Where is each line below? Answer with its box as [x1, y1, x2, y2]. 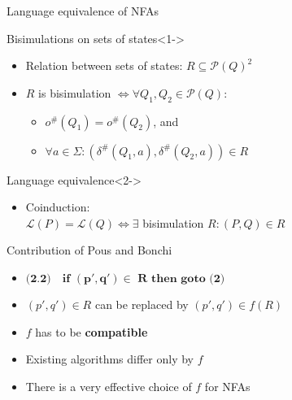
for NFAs [204, 377, 251, 394]
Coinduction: [25, 198, 90, 215]
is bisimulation [38, 84, 111, 101]
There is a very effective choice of [25, 377, 192, 394]
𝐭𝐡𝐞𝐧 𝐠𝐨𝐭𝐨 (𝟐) [151, 272, 225, 285]
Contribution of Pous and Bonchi [7, 241, 172, 259]
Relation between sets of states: [25, 57, 183, 74]
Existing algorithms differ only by [25, 350, 194, 367]
